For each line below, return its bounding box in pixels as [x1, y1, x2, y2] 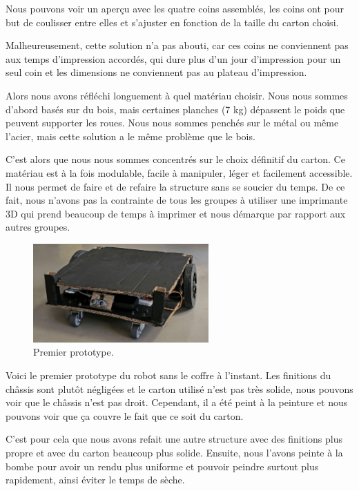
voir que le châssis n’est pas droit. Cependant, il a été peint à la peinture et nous [6, 395, 348, 410]
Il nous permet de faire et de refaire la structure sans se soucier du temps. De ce [6, 179, 345, 193]
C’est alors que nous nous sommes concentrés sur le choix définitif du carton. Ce [6, 152, 345, 166]
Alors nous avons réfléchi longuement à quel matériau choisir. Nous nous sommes [6, 88, 348, 102]
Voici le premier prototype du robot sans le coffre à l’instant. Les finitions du [6, 367, 331, 382]
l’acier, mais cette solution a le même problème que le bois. [6, 128, 255, 143]
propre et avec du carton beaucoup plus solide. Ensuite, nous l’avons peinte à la [6, 445, 343, 459]
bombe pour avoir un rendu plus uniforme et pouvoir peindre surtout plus [6, 459, 319, 473]
